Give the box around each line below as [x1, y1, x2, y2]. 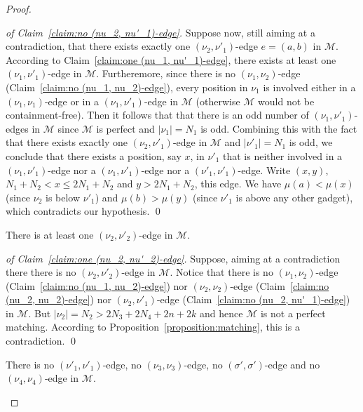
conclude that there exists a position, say [6, 148, 181, 163]
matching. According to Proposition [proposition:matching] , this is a [6, 319, 300, 334]
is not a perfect [260, 305, 326, 320]
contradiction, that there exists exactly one [6, 39, 191, 53]
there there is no [6, 265, 76, 279]
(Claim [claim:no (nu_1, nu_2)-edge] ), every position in [6, 79, 248, 94]
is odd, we [289, 135, 333, 149]
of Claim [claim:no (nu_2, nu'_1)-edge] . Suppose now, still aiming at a [6, 25, 315, 39]
